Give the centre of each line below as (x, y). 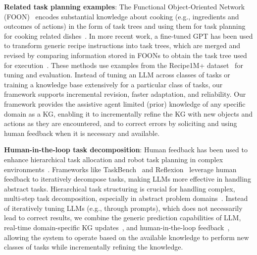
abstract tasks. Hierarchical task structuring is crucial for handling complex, (120, 188)
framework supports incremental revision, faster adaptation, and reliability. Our (125, 94)
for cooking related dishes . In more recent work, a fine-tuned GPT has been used (128, 35)
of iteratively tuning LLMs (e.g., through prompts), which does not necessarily (123, 208)
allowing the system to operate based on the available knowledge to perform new (127, 237)
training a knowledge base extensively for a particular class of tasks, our (113, 84)
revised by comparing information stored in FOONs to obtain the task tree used (126, 55)
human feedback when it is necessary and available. (82, 133)
